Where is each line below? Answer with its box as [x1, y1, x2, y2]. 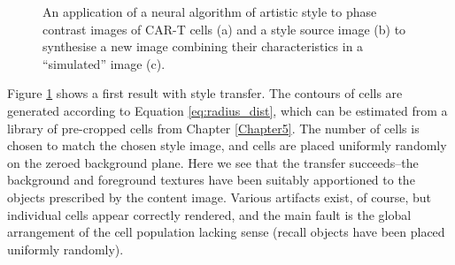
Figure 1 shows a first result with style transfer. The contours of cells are [7, 84, 403, 102]
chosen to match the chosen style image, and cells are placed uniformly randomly [7, 136, 447, 155]
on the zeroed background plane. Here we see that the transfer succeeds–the [7, 153, 419, 171]
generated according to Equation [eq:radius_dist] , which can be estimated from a [7, 101, 448, 119]
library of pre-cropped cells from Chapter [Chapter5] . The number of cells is [7, 118, 420, 137]
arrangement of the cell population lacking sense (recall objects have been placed [7, 223, 445, 241]
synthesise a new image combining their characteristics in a [42, 37, 364, 56]
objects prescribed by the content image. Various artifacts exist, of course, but [7, 187, 431, 206]
